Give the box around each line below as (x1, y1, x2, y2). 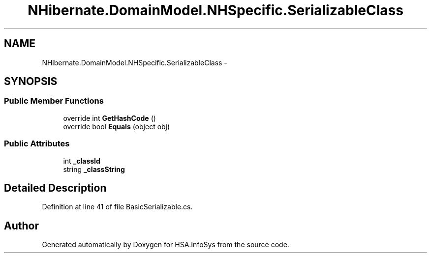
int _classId (63, 156, 100, 165)
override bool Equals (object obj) (63, 122, 170, 131)
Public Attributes (4, 139, 70, 149)
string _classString (63, 165, 125, 173)
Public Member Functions (4, 96, 104, 106)
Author (4, 219, 39, 232)
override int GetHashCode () (63, 114, 156, 122)
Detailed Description (4, 181, 107, 194)
